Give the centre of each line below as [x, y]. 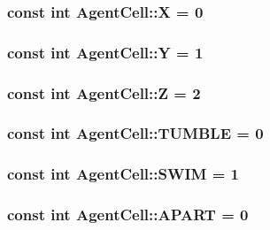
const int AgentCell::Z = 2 [104, 92]
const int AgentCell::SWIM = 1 [123, 174]
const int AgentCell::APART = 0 [128, 215]
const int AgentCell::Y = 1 [105, 52]
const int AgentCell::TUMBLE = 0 [135, 133]
